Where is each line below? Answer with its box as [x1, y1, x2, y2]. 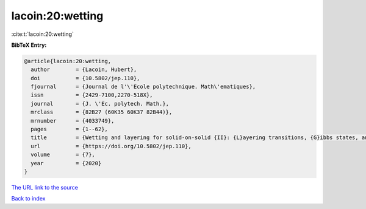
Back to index [11, 195, 46, 202]
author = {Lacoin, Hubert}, [30, 66, 137, 73]
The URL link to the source [11, 183, 79, 191]
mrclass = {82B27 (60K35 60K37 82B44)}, [30, 109, 173, 115]
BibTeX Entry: [11, 41, 47, 49]
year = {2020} [30, 160, 102, 166]
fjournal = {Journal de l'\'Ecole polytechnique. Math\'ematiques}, [30, 83, 256, 91]
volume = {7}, [30, 151, 96, 158]
